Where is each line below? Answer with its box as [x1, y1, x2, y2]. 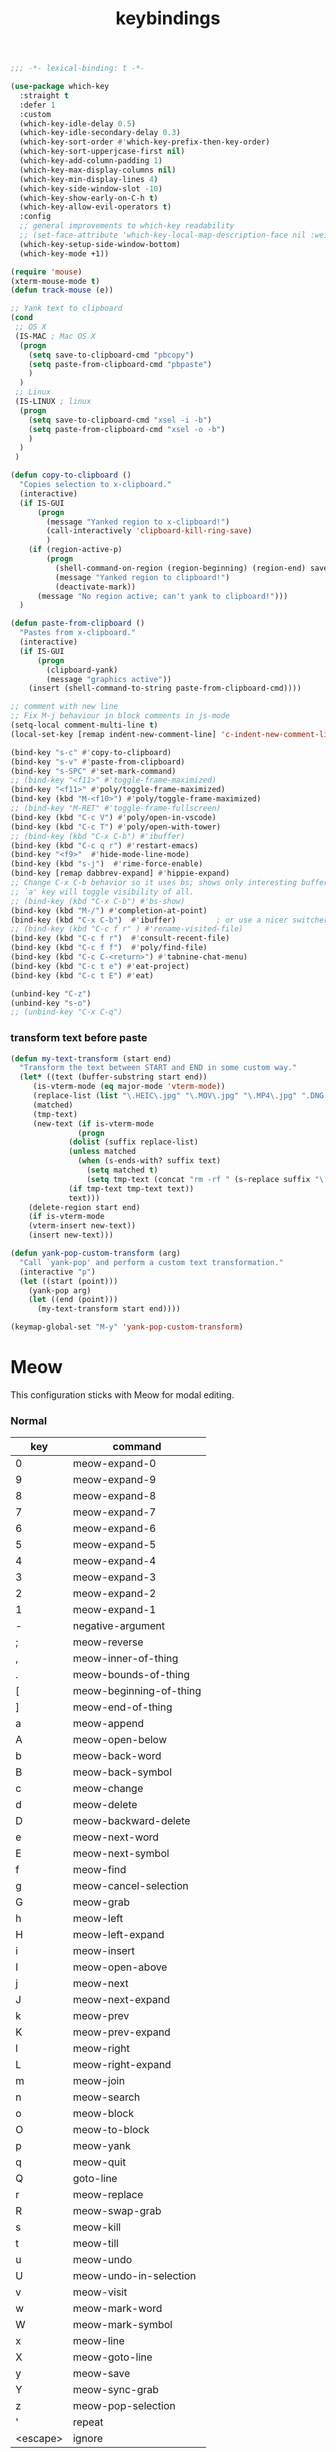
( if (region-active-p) [28, 545, 123, 555]
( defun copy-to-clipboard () [10, 470, 132, 481]
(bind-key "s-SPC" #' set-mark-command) [10, 766, 177, 776]
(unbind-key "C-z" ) [10, 988, 92, 999]
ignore [72, 2432, 103, 2446]
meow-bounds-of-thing [72, 1668, 190, 1682]
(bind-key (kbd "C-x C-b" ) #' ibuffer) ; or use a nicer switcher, [10, 915, 333, 925]
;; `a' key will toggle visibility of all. [10, 887, 195, 897]
